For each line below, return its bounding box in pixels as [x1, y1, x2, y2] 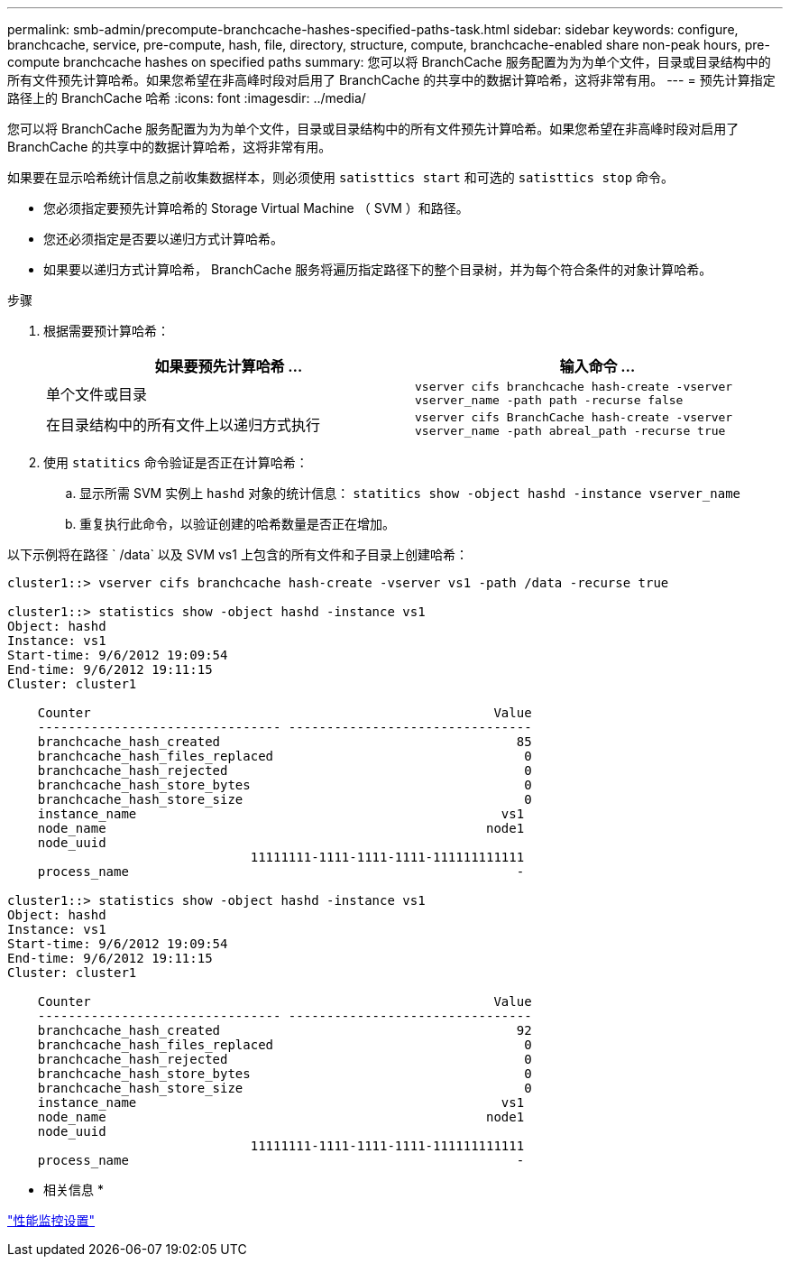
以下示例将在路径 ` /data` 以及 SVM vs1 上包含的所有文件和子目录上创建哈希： [7, 547, 468, 562]
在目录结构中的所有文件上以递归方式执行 [46, 416, 321, 434]
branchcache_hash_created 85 [37, 734, 532, 749]
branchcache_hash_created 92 [37, 1023, 532, 1038]
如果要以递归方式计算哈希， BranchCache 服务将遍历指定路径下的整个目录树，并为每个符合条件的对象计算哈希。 [43, 262, 712, 277]
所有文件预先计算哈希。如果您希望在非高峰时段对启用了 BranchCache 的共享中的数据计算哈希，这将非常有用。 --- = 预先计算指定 [7, 72, 776, 88]
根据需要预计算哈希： [43, 323, 170, 338]
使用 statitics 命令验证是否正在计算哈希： [43, 455, 308, 470]
